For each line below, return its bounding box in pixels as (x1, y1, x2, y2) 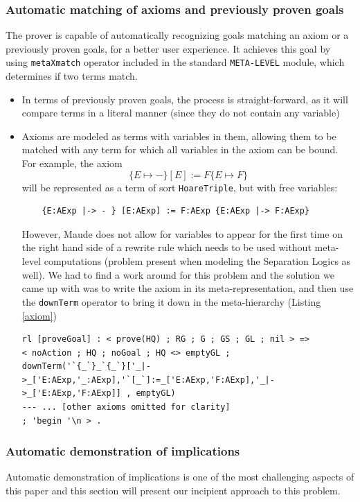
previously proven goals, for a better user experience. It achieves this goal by (6, 41, 331, 55)
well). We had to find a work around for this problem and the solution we (21, 267, 334, 282)
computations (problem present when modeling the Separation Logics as (44, 254, 351, 268)
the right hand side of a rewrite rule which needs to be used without (21, 240, 312, 254)
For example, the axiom (21, 156, 123, 171)
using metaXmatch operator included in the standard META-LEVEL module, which (6, 55, 345, 69)
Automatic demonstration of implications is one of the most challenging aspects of (6, 469, 354, 484)
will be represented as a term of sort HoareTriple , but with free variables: (21, 180, 338, 194)
